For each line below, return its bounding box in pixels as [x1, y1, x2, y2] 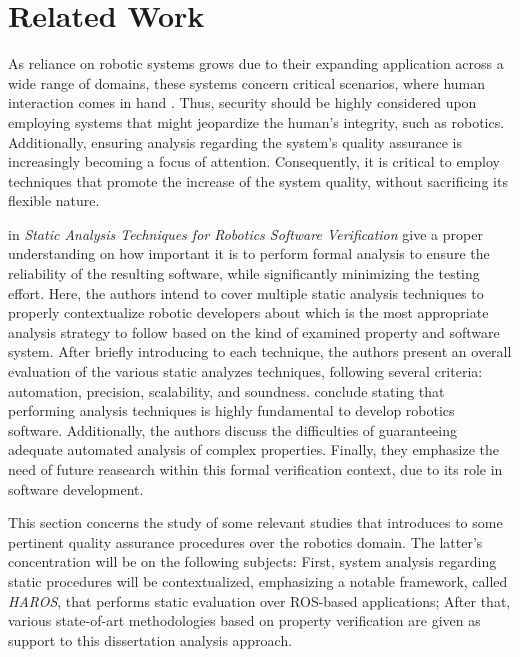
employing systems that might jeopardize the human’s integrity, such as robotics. [8, 111, 505, 132]
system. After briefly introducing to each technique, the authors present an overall [8, 341, 512, 362]
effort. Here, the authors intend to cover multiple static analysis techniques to [8, 282, 484, 303]
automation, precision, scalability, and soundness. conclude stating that [8, 380, 445, 401]
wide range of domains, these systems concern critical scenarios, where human [8, 72, 486, 93]
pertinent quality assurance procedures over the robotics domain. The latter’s [8, 531, 483, 552]
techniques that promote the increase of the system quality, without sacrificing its [8, 170, 508, 191]
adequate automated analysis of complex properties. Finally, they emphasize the [8, 439, 499, 460]
